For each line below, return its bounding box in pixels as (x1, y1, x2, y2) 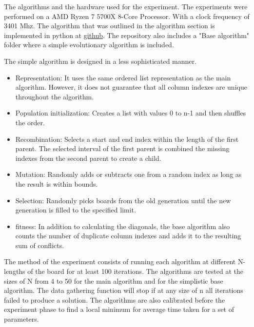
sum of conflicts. (15, 240, 64, 250)
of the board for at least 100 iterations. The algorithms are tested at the (27, 266, 243, 276)
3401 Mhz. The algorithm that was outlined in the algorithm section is (4, 20, 215, 31)
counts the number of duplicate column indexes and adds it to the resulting (15, 231, 241, 241)
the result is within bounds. (15, 178, 98, 189)
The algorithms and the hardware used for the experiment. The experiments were (4, 1, 248, 11)
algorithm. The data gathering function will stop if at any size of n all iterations (4, 285, 243, 295)
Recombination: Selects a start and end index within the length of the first (15, 134, 239, 144)
